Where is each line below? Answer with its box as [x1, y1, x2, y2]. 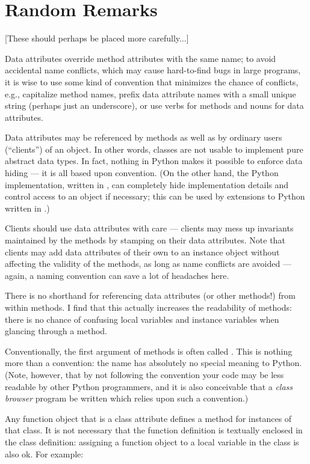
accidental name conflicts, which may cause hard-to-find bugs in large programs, [5, 64, 301, 76]
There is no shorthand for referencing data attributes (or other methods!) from [5, 289, 296, 302]
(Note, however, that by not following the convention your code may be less [5, 368, 284, 380]
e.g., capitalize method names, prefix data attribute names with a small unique [5, 87, 296, 100]
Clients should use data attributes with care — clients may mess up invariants [5, 222, 294, 234]
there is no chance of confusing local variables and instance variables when [5, 313, 279, 325]
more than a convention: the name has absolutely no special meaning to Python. [5, 356, 302, 369]
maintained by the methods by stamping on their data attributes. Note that [5, 234, 285, 246]
